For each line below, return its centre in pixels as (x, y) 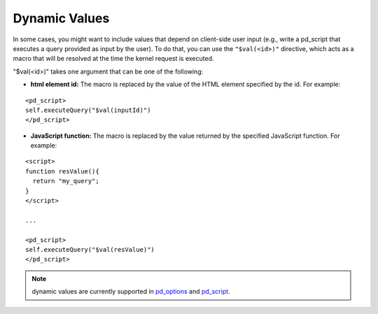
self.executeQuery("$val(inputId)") (88, 110)
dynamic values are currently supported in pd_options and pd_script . (131, 292)
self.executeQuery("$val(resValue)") (90, 249)
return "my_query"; (66, 181)
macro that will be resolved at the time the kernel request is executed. (113, 59)
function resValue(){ (62, 171)
